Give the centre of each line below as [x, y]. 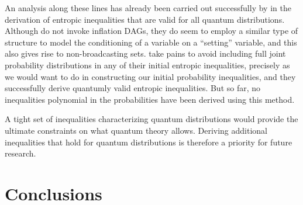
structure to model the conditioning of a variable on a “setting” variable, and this [151, 42]
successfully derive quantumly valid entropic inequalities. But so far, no [133, 88]
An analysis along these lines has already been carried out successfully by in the [148, 8]
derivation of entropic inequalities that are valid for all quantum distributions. [145, 19]
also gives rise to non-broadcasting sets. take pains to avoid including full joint [145, 53]
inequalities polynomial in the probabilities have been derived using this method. [150, 99]
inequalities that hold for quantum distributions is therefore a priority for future [149, 142]
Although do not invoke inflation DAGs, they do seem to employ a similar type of [151, 31]
